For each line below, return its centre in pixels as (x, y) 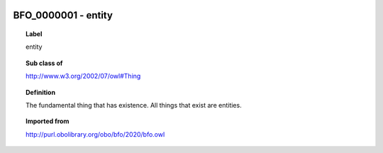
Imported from (48, 121)
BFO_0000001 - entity (63, 15)
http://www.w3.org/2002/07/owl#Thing (83, 76)
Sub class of (44, 63)
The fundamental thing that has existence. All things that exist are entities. (134, 105)
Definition (41, 92)
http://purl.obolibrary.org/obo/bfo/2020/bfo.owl (95, 134)
